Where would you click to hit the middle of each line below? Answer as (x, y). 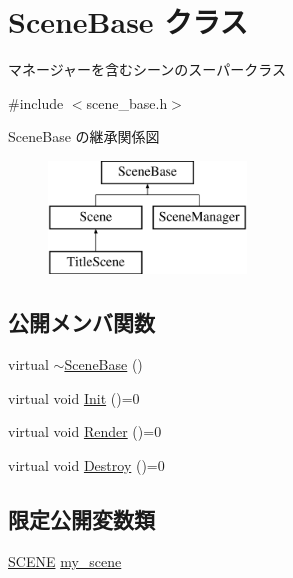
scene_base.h (127, 102)
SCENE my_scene (65, 560)
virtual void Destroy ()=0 (86, 464)
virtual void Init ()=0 (74, 397)
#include (36, 102)
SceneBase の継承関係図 (84, 136)
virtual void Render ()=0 (85, 431)
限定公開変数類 (81, 518)
